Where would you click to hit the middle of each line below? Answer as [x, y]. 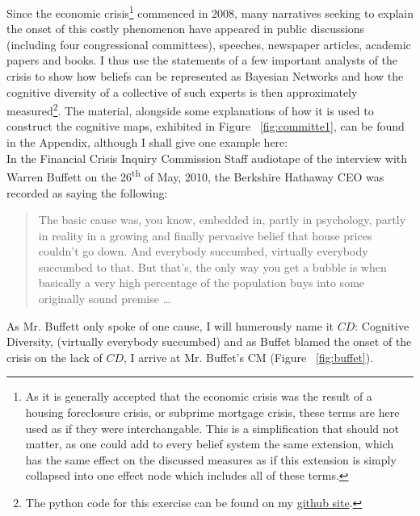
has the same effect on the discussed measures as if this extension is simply [211, 459]
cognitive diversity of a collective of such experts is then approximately [182, 92]
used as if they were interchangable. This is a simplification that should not [212, 428]
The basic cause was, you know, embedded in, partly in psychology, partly [222, 220]
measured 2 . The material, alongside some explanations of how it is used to [190, 109]
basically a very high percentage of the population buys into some [202, 283]
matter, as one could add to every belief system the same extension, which [210, 444]
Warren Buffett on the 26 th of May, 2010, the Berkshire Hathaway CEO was [195, 175]
